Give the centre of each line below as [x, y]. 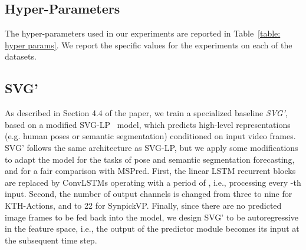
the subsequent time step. [51, 240]
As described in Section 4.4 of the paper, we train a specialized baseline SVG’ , [146, 113]
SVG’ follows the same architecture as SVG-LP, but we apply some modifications [152, 147]
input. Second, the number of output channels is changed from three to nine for [149, 194]
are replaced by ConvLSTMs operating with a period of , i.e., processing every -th [153, 182]
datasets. [21, 56]
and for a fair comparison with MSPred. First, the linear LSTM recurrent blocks [150, 171]
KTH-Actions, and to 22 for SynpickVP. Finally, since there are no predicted [143, 205]
